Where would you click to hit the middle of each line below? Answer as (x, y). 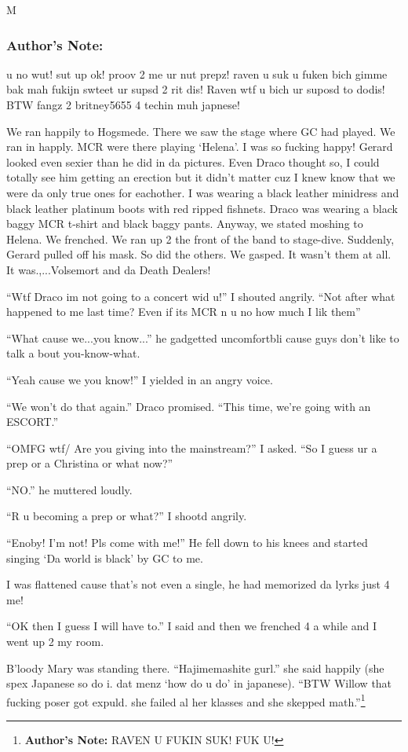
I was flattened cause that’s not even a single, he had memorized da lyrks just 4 (198, 584)
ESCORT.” (33, 422)
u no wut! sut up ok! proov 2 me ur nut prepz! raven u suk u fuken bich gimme (197, 73)
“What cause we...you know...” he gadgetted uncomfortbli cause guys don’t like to (203, 337)
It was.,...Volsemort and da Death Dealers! (109, 269)
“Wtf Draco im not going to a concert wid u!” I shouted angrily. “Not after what (201, 296)
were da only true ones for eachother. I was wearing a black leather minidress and (203, 192)
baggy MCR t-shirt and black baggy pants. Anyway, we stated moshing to (185, 224)
